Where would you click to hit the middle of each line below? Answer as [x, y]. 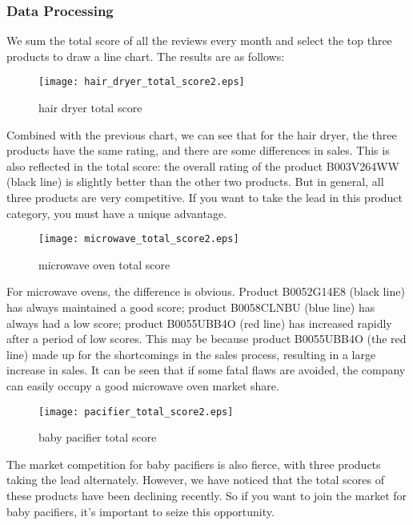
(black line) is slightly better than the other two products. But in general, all [195, 182]
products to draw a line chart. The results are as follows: [146, 56]
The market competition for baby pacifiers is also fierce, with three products [194, 464]
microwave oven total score [104, 264]
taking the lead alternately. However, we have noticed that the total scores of [195, 480]
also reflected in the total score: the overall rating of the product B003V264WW [203, 166]
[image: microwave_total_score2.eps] [139, 239]
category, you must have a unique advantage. [117, 213]
